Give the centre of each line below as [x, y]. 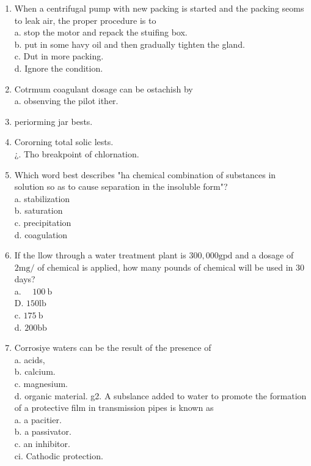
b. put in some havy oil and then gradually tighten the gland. [130, 44]
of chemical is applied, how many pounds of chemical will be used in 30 [171, 267]
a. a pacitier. [38, 419]
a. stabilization [42, 198]
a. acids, [30, 359]
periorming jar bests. [53, 121]
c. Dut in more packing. [59, 56]
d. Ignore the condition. [59, 68]
